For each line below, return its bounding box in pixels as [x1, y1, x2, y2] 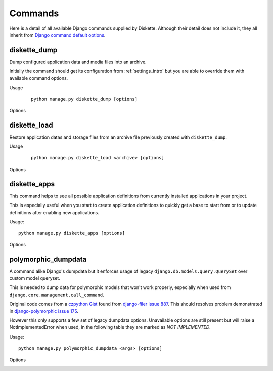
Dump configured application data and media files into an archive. [9, 59, 147, 65]
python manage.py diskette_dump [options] [31, 96, 138, 102]
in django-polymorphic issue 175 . [9, 308, 78, 314]
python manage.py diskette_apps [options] [18, 230, 125, 236]
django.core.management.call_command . [9, 292, 105, 298]
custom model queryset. [9, 275, 60, 281]
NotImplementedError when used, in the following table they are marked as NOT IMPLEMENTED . [9, 324, 211, 331]
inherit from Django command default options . [9, 32, 106, 38]
